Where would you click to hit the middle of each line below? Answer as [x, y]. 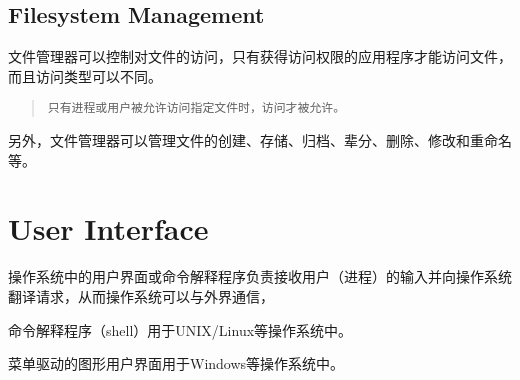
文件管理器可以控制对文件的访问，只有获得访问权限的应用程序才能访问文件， [260, 56]
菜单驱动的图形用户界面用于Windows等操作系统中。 [176, 363]
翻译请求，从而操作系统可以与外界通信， [141, 295]
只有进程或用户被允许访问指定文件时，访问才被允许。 [196, 108]
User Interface [108, 228]
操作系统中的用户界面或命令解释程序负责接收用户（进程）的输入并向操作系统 [260, 276]
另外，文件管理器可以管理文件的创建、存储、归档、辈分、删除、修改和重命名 [260, 140]
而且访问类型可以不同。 [85, 75]
